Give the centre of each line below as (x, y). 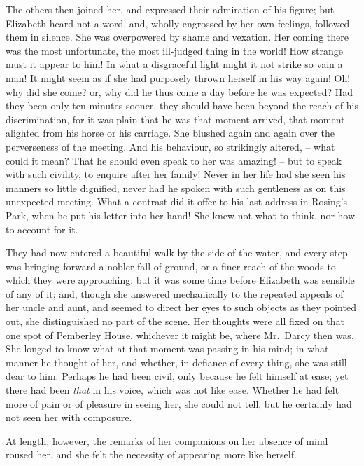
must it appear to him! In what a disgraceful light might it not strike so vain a (174, 64)
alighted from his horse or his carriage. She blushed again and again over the (170, 133)
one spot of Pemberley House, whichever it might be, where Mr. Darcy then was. (180, 335)
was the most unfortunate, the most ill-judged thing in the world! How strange (174, 50)
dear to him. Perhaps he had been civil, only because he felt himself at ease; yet (177, 376)
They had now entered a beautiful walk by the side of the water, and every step (177, 253)
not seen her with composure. (69, 417)
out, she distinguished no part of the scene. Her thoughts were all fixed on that (175, 321)
